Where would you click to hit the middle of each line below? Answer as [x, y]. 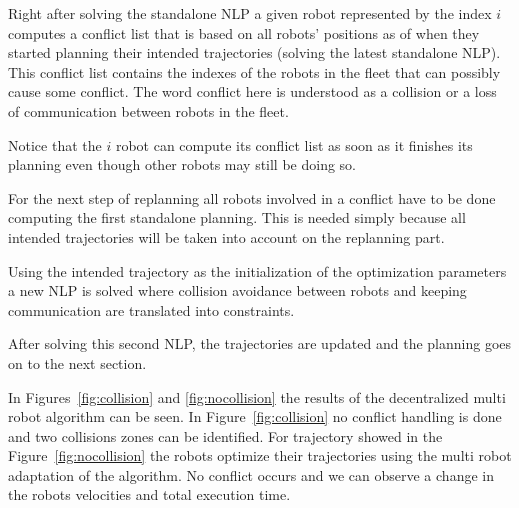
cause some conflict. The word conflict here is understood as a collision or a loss [252, 91]
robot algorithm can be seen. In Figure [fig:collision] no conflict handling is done [255, 416]
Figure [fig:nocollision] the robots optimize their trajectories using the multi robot [260, 455]
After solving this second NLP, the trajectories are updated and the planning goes [260, 343]
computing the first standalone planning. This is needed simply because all [237, 217]
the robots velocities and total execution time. [149, 494]
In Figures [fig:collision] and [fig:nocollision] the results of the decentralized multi [257, 396]
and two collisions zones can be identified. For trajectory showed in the [225, 435]
